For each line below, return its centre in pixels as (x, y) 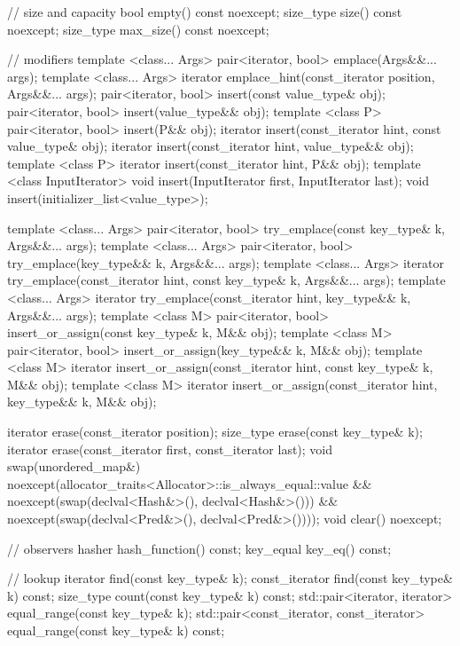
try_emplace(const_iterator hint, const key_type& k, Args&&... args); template (226, 280)
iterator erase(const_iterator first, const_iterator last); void (170, 449)
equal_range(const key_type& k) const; (116, 630)
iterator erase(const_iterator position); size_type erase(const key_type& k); (215, 432)
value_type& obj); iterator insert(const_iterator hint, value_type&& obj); (211, 146)
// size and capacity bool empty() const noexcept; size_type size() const (205, 12)
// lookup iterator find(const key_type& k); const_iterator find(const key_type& (230, 578)
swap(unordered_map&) (74, 466)
